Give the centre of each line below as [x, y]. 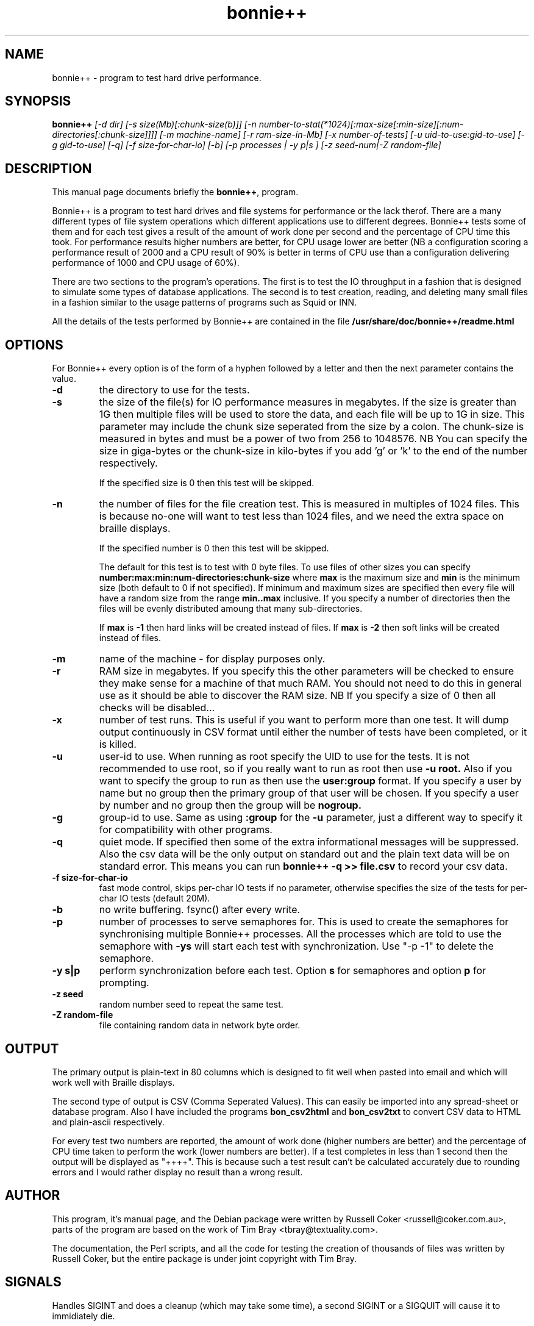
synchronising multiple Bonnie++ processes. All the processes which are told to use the [300, 934]
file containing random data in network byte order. [200, 1025]
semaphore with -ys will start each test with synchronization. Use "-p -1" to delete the [296, 946]
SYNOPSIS [38, 101]
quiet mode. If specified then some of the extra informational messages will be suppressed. [309, 842]
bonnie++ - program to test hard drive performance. [157, 77]
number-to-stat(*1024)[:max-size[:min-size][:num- [361, 124]
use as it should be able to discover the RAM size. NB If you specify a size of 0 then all [297, 696]
